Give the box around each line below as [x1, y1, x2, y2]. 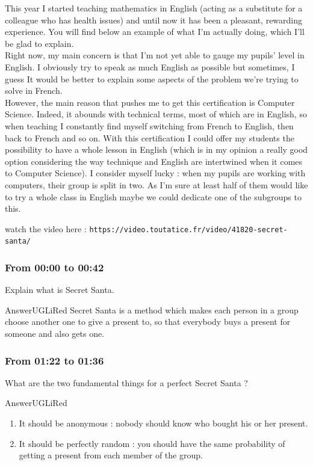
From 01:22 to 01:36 [5, 353, 104, 368]
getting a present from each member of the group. [19, 449, 203, 461]
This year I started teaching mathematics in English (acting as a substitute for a [5, 2, 303, 14]
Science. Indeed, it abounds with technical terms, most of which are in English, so [5, 108, 307, 120]
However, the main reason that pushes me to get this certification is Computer [5, 96, 295, 108]
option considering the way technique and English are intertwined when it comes [5, 155, 303, 167]
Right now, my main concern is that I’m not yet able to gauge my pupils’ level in [5, 49, 305, 61]
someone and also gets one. [5, 327, 105, 339]
